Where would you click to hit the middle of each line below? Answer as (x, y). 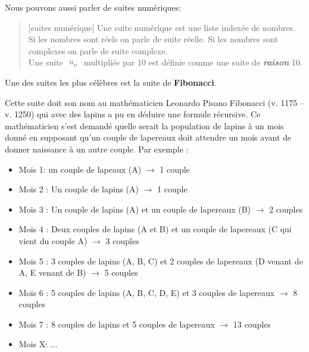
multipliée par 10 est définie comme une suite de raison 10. (193, 62)
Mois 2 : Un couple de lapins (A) (79, 189)
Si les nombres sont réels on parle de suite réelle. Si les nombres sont (153, 39)
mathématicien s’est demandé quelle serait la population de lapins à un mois (144, 125)
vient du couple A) (53, 240)
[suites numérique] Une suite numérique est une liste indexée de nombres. (162, 27)
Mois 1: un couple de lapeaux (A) (80, 169)
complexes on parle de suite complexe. (98, 50)
